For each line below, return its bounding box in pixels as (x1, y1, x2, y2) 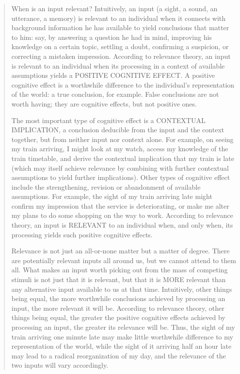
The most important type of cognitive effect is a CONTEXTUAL (11, 115, 206, 125)
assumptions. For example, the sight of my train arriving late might (11, 191, 212, 201)
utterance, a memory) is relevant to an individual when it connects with (11, 13, 226, 23)
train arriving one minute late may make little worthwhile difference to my (11, 331, 233, 341)
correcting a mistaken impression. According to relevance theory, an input (11, 51, 231, 61)
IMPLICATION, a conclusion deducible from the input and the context (11, 125, 224, 135)
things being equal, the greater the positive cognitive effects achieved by (11, 312, 225, 322)
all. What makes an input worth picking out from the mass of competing (11, 265, 228, 275)
